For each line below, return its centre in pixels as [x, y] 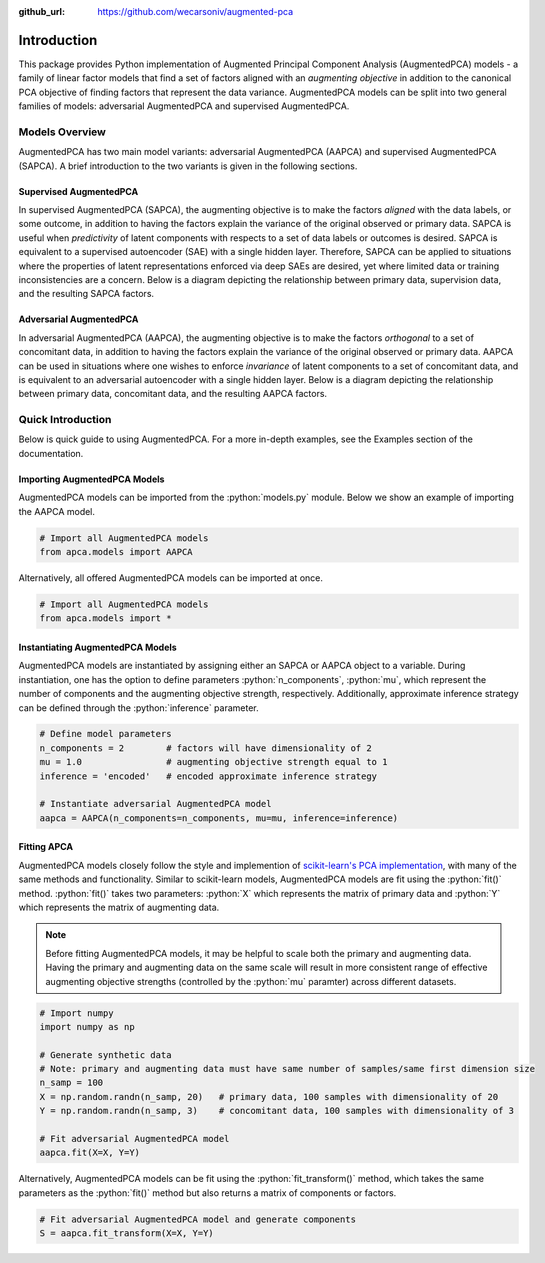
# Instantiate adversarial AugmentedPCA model [155, 804]
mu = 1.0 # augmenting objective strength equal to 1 [213, 762]
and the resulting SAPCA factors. [86, 294]
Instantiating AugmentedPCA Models [97, 647]
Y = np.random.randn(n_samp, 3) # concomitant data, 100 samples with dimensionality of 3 [277, 1111]
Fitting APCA [46, 847]
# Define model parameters [105, 734]
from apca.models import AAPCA [116, 551]
